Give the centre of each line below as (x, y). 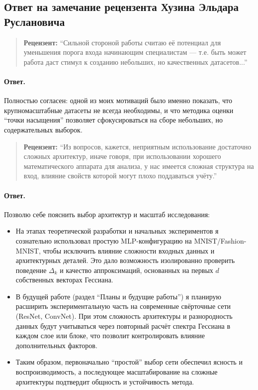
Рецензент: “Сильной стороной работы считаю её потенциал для (122, 42)
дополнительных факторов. (56, 345)
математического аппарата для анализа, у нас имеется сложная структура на (139, 166)
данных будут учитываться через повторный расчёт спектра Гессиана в (123, 325)
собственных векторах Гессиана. (64, 280)
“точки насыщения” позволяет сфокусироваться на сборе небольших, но (113, 120)
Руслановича (35, 21)
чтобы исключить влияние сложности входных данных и (129, 250)
